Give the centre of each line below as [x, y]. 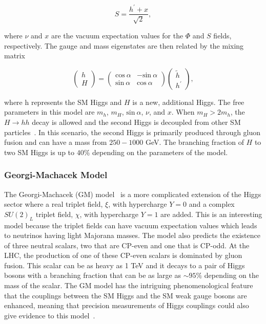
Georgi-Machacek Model [56, 175]
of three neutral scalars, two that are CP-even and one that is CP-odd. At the [127, 245]
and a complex [212, 204]
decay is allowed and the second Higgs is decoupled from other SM [136, 122]
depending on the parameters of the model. [160, 152]
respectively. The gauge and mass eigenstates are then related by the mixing [124, 45]
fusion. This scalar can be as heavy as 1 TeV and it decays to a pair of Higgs [125, 265]
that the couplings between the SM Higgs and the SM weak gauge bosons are [126, 295]
